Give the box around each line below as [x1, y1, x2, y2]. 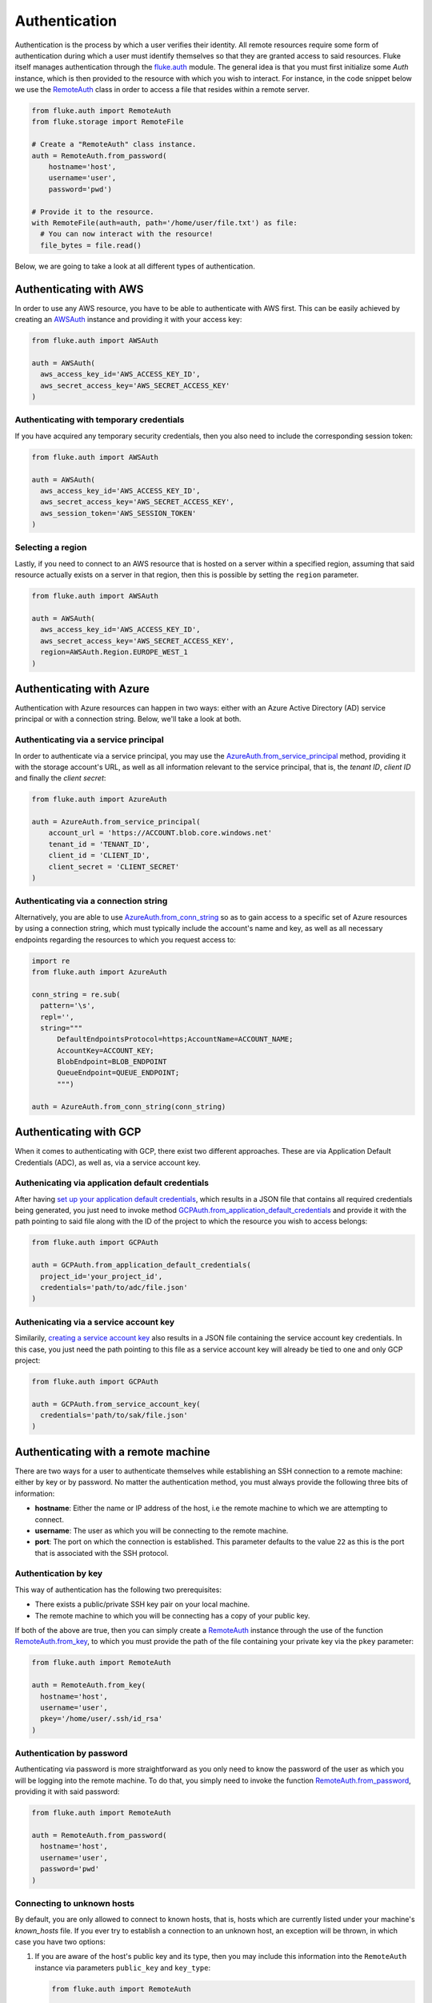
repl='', [40, 1012, 74, 1022]
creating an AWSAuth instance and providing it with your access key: [14, 315, 242, 324]
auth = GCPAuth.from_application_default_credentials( [31, 1260, 251, 1270]
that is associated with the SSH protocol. [34, 1548, 169, 1558]
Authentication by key [14, 1568, 103, 1579]
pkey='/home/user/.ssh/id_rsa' [40, 1715, 163, 1723]
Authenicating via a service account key [14, 1316, 175, 1328]
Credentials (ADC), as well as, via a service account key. [14, 1158, 201, 1167]
